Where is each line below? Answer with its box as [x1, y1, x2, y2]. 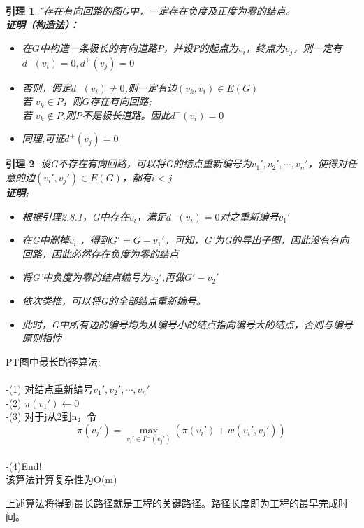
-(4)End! [6, 458, 42, 473]
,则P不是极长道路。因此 [62, 107, 170, 122]
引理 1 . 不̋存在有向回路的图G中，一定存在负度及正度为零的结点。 [6, 4, 296, 18]
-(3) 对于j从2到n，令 [6, 409, 97, 424]
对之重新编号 [219, 209, 279, 223]
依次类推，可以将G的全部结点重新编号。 [22, 293, 206, 307]
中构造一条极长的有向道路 [39, 41, 157, 55]
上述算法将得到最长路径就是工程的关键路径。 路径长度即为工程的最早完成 [6, 495, 338, 510]
